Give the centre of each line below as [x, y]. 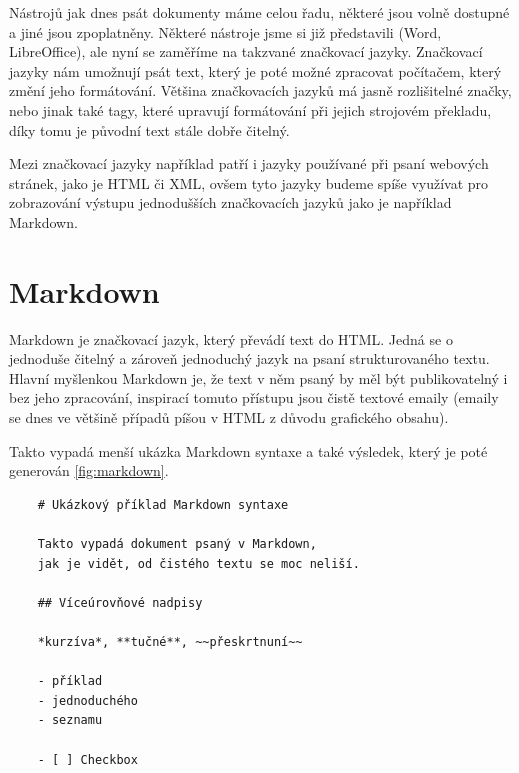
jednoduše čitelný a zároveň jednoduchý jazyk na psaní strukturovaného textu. [249, 358]
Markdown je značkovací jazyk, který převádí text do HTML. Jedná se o [231, 338]
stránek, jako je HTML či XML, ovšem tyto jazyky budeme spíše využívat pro [249, 182]
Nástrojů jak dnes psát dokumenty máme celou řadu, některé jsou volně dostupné [259, 12]
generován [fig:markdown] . [89, 470]
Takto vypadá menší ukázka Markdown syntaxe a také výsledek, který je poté [248, 450]
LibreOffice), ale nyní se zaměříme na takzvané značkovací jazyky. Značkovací [246, 51]
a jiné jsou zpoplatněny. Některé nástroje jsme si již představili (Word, [225, 31]
